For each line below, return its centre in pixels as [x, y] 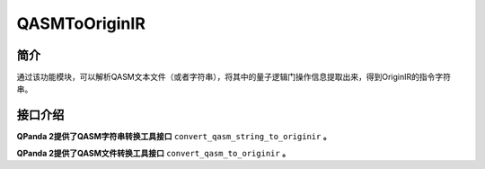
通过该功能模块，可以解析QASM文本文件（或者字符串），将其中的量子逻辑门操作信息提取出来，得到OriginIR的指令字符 [234, 77]
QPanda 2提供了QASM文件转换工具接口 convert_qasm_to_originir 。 [154, 153]
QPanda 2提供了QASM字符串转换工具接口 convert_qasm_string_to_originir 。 [174, 137]
